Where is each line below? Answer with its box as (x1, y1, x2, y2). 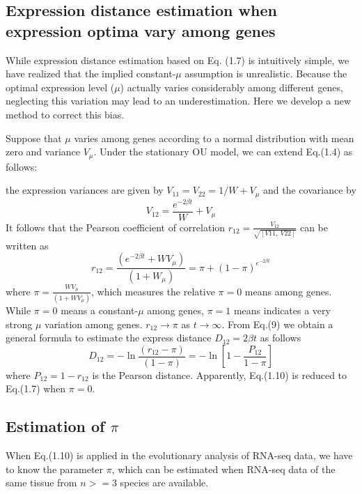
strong (6, 316, 33, 331)
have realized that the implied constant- (6, 66, 176, 81)
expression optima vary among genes (6, 20, 276, 41)
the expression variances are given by (6, 183, 164, 197)
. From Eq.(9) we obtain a (221, 316, 333, 331)
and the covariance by (263, 183, 356, 197)
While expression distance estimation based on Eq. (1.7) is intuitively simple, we (6, 52, 349, 67)
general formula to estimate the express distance (6, 330, 212, 345)
